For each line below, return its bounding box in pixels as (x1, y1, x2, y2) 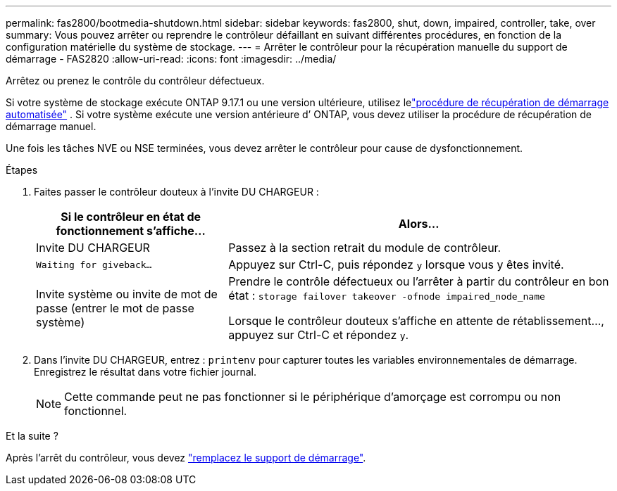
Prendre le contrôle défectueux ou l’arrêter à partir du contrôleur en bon (228, 274, 609, 288)
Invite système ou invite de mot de (36, 287, 218, 301)
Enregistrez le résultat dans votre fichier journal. (34, 366, 256, 378)
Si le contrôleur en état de (61, 210, 201, 224)
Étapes (6, 164, 38, 176)
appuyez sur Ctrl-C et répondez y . (228, 328, 409, 342)
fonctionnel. (64, 404, 127, 418)
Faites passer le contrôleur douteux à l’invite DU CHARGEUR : (34, 186, 319, 198)
